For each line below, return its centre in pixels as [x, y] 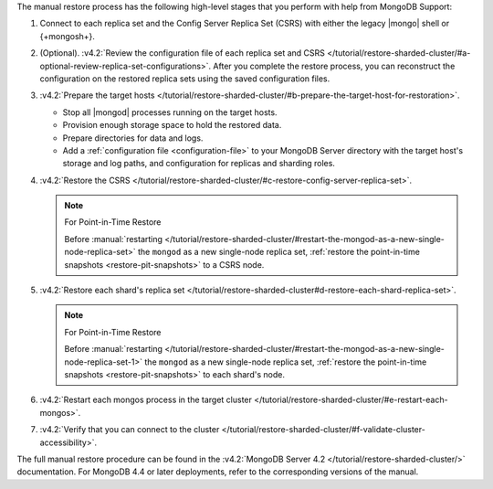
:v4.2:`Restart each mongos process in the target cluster [146, 400]
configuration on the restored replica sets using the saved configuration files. [185, 79]
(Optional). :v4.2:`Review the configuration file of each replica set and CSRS [183, 53]
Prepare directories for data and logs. [133, 138]
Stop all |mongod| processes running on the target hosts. [170, 112]
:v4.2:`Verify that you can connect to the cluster [130, 430]
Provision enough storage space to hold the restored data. [172, 125]
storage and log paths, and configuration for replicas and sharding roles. [199, 164]
